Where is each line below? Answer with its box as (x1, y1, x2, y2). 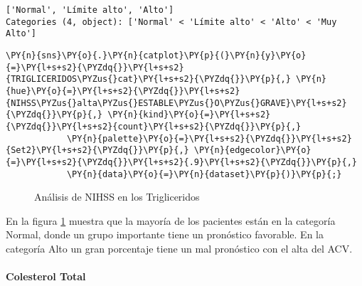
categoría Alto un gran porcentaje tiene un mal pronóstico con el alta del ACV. (6, 240, 353, 255)
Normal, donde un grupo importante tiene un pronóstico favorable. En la (6, 227, 324, 242)
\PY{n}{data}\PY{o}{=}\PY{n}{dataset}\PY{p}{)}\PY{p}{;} (66, 169, 342, 179)
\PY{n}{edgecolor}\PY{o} (193, 145, 312, 156)
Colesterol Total (6, 269, 86, 284)
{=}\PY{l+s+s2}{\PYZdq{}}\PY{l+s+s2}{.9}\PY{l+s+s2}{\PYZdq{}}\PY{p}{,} (6, 157, 357, 167)
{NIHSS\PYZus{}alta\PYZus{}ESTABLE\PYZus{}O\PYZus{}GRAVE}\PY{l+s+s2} (6, 97, 347, 108)
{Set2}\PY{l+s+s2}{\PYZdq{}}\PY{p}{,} (6, 145, 189, 156)
